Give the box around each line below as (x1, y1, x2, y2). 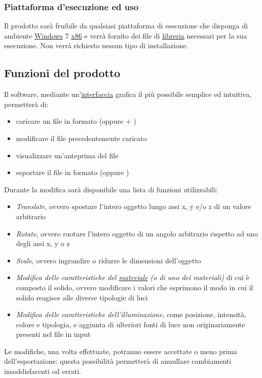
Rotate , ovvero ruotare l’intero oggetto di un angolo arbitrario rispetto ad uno (16, 228, 258, 238)
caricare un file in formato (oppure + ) (16, 116, 136, 126)
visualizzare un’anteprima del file (16, 150, 119, 160)
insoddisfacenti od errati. (4, 366, 81, 376)
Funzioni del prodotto (4, 65, 121, 81)
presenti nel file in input (16, 329, 91, 339)
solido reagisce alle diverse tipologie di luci (16, 292, 148, 302)
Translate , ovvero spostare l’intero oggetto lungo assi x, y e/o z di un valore (16, 201, 251, 212)
